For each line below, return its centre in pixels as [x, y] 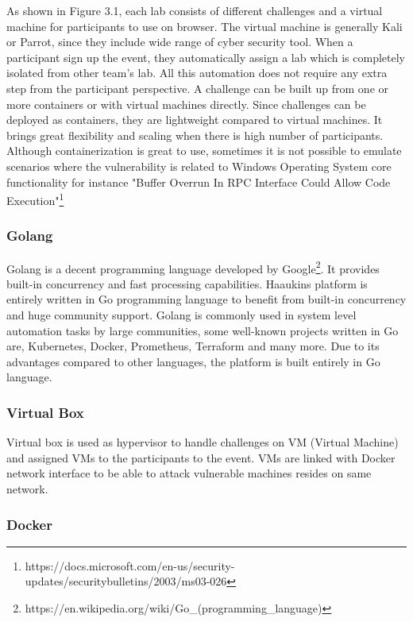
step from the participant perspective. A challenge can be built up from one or [198, 88]
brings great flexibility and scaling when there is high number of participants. [195, 135]
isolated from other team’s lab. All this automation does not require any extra [197, 73]
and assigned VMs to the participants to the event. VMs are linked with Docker [201, 457]
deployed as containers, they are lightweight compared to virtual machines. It [195, 120]
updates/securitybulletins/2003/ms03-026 [126, 581]
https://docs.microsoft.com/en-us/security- [130, 565]
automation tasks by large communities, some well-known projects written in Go [203, 330]
